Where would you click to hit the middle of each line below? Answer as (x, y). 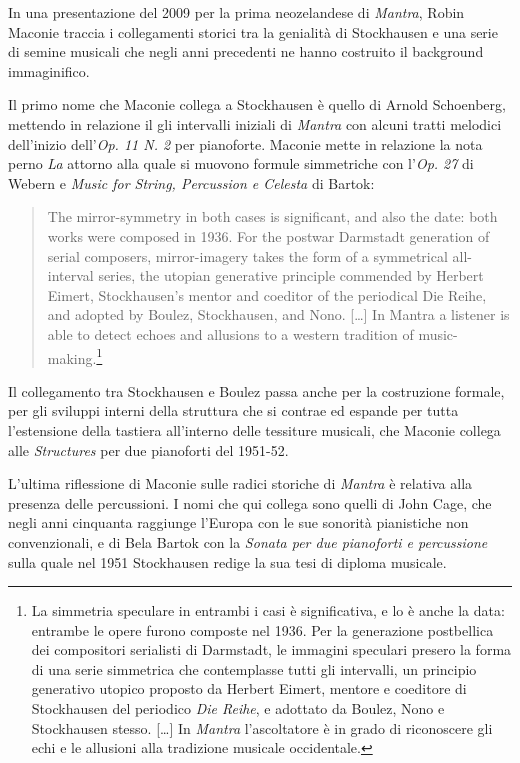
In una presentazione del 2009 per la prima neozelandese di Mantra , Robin (236, 12)
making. (72, 357)
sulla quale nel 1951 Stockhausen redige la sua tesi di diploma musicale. (227, 561)
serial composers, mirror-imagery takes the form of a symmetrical (247, 255)
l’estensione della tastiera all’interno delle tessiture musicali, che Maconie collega (254, 429)
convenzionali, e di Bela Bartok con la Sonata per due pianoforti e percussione (248, 541)
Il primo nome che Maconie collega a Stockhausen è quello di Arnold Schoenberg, (257, 104)
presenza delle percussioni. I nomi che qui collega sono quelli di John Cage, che (250, 502)
